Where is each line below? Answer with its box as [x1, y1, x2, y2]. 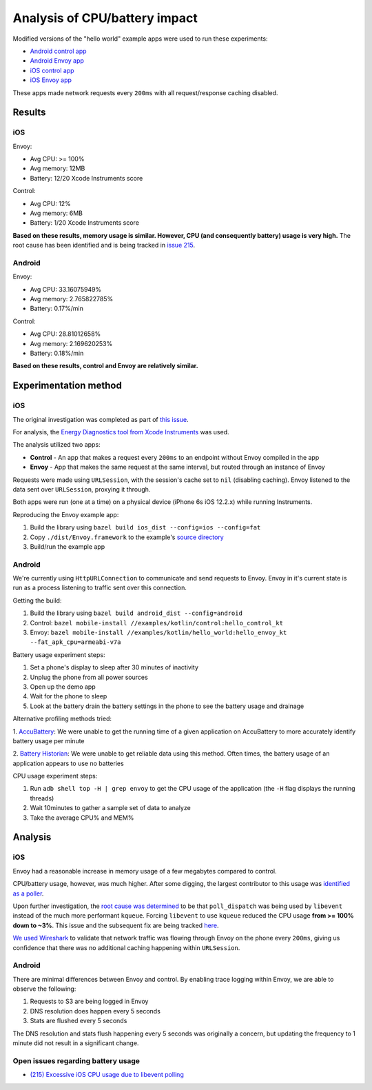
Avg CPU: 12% [30, 199, 72, 208]
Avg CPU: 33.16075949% [30, 285, 102, 293]
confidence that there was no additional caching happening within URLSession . [12, 943, 240, 951]
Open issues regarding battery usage [12, 1056, 141, 1065]
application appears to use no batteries [12, 759, 124, 767]
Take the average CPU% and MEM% [30, 814, 134, 822]
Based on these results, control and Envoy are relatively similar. [12, 362, 199, 370]
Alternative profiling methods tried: [12, 714, 112, 723]
